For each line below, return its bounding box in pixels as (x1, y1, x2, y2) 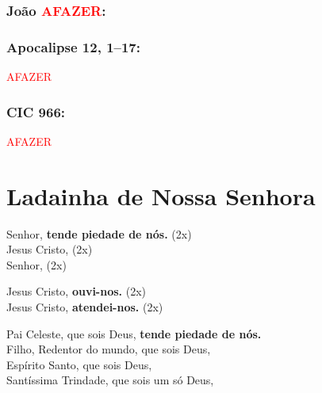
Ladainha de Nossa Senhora (6, 179, 316, 212)
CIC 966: (6, 101, 66, 121)
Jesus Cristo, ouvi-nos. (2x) (6, 283, 146, 300)
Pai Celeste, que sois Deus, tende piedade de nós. (6, 325, 262, 341)
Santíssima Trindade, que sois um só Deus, (6, 372, 214, 388)
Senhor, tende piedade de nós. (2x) (6, 225, 192, 242)
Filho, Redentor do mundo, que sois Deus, (6, 341, 211, 357)
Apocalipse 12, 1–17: (6, 36, 140, 56)
